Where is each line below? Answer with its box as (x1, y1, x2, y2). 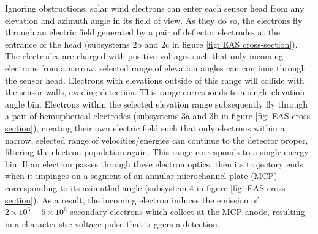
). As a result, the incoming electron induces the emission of (32, 193, 259, 206)
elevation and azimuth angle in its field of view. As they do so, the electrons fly (5, 13, 303, 26)
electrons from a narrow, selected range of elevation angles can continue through (5, 61, 306, 74)
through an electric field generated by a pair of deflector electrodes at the (5, 26, 281, 38)
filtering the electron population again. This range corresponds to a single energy (5, 145, 309, 158)
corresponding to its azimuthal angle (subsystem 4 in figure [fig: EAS (5, 181, 265, 194)
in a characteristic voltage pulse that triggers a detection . (5, 217, 220, 230)
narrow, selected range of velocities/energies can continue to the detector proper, (5, 133, 308, 146)
